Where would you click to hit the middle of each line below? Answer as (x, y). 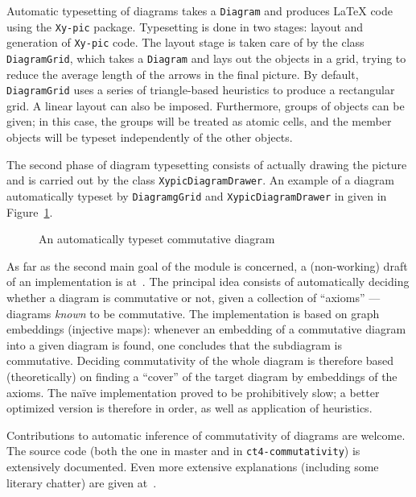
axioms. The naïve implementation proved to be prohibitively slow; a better (193, 392)
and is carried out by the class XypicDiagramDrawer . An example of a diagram (200, 180)
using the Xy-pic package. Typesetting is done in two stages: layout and (185, 26)
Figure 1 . (30, 211)
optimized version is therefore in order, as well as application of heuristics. (189, 408)
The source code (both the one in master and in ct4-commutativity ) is (183, 451)
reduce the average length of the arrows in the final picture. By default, (183, 74)
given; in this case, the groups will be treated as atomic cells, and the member (199, 121)
